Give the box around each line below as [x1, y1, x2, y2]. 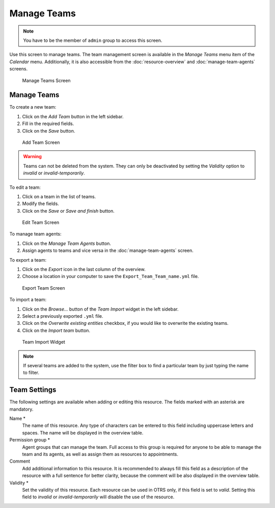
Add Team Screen [22, 139, 60, 145]
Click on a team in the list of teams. [22, 193, 96, 199]
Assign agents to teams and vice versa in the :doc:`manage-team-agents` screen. [22, 247, 194, 253]
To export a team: [9, 257, 47, 263]
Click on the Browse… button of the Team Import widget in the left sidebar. [22, 306, 179, 312]
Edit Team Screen [22, 219, 60, 225]
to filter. [23, 370, 39, 376]
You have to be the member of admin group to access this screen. [23, 37, 162, 43]
